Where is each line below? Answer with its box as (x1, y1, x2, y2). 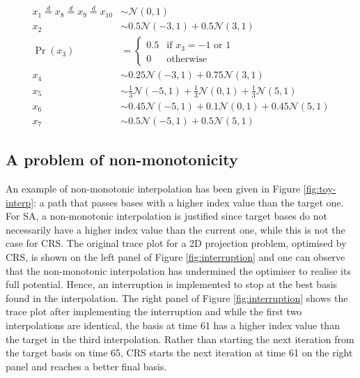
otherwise (166, 54, 207, 64)
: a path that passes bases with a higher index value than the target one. (33, 195, 344, 209)
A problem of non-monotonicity (6, 149, 238, 170)
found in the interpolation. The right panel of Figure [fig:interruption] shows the (6, 290, 348, 305)
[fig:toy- (303, 181, 336, 195)
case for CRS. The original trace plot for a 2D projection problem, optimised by (6, 236, 347, 250)
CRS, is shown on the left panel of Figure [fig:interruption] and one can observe (6, 249, 345, 264)
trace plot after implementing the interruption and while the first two (6, 304, 302, 319)
